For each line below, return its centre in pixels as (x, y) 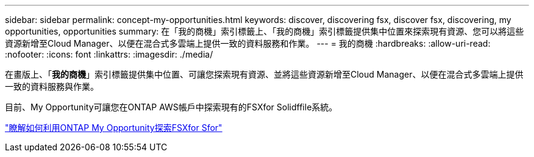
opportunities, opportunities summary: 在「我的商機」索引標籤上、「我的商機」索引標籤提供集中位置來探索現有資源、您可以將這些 (265, 31)
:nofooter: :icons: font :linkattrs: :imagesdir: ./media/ (109, 54)
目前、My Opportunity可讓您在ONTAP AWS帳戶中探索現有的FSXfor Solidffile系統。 (171, 107)
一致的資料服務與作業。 (52, 86)
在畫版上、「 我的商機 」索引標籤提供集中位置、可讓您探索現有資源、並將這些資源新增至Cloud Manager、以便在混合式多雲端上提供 (264, 74)
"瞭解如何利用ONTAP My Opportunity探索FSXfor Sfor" (114, 128)
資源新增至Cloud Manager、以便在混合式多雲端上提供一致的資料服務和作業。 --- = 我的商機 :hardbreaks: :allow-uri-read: (248, 43)
